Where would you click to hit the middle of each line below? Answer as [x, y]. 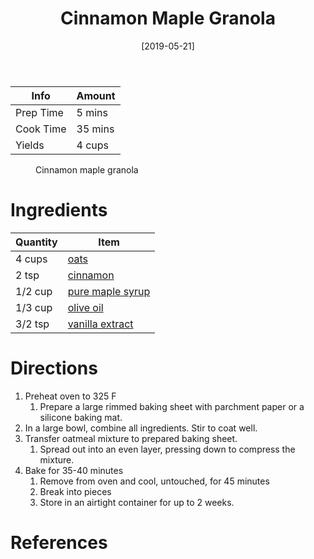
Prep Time [39, 112]
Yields [30, 145]
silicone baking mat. [81, 417]
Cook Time [41, 129]
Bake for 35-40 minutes [74, 470]
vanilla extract [100, 324]
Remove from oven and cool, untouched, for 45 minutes [154, 481]
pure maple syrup [109, 291]
